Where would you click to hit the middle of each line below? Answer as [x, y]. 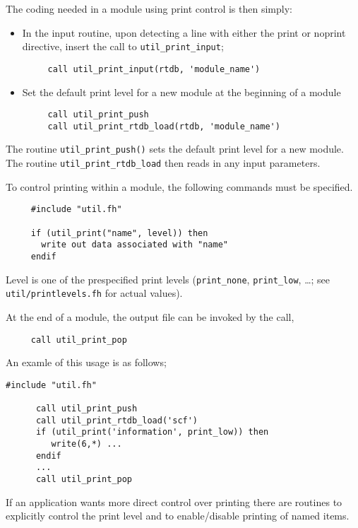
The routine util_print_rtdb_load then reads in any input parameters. [163, 163]
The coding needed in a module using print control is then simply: [149, 8]
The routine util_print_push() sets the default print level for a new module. [175, 149]
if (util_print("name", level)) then [119, 233]
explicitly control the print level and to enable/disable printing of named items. [178, 516]
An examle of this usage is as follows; [86, 362]
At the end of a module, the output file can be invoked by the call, [150, 316]
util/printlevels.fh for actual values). [94, 293]
